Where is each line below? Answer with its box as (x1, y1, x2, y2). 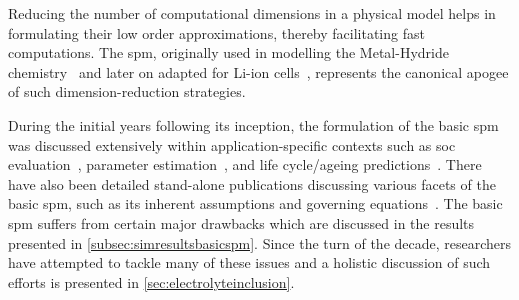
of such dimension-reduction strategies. (8, 81, 246, 102)
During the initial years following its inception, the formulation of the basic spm (8, 114, 499, 135)
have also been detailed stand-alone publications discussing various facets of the (8, 173, 496, 194)
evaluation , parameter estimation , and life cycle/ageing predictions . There (8, 154, 482, 175)
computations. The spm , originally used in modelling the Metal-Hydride (8, 42, 449, 63)
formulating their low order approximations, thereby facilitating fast (8, 22, 425, 43)
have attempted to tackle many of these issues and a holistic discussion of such (8, 252, 491, 273)
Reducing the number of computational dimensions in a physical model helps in (8, 3, 496, 23)
